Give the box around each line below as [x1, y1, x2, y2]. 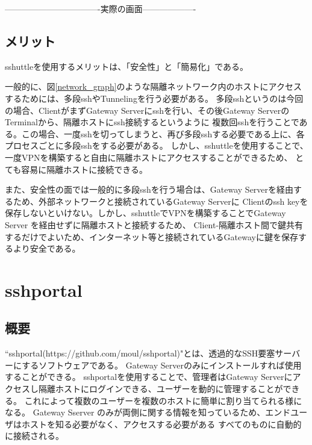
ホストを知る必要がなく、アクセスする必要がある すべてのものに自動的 [21, 417, 302, 430]
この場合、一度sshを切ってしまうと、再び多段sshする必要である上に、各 [21, 127, 305, 140]
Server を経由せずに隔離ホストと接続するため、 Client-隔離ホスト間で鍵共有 [5, 218, 304, 231]
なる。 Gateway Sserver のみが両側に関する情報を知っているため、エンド [5, 406, 291, 419]
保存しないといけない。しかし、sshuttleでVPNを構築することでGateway [5, 207, 286, 219]
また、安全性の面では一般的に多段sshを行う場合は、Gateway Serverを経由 [5, 183, 294, 196]
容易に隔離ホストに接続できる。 [21, 163, 148, 175]
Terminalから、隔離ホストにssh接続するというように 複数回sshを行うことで [5, 116, 299, 128]
